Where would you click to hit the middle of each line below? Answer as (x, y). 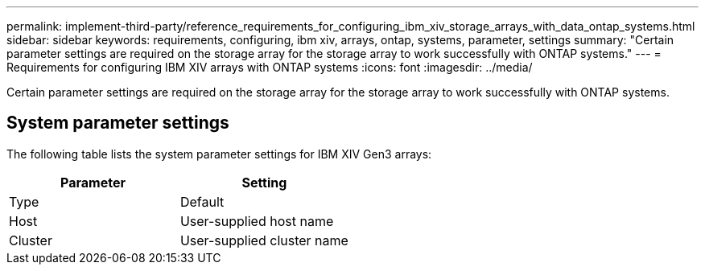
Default (202, 201)
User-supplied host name (257, 221)
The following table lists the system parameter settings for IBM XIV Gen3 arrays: (219, 154)
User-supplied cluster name (264, 240)
